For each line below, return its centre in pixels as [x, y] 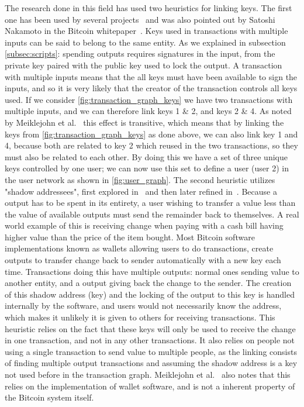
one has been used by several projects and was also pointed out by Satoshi [140, 19]
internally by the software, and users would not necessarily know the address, [143, 306]
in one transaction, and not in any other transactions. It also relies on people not [150, 340]
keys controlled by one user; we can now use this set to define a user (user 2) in [147, 168]
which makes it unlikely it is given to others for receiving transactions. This [140, 317]
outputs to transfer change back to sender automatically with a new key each [143, 260]
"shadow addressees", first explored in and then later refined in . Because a [141, 191]
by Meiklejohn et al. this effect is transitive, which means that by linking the [144, 122]
